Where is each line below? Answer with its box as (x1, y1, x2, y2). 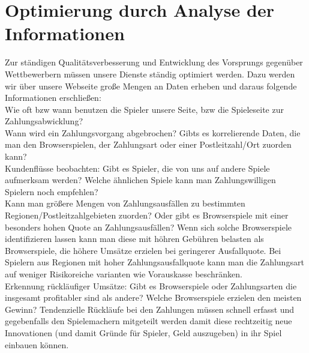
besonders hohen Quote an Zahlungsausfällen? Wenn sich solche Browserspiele (5, 220, 292, 233)
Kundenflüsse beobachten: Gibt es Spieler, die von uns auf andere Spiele (5, 161, 270, 174)
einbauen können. (5, 338, 69, 351)
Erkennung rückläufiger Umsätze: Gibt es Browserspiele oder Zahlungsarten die (5, 279, 297, 292)
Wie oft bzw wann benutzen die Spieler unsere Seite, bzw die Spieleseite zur (5, 103, 284, 115)
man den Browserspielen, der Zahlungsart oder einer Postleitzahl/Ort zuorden (5, 138, 292, 151)
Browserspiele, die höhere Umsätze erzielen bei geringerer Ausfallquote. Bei (5, 244, 281, 256)
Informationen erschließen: (5, 91, 101, 104)
